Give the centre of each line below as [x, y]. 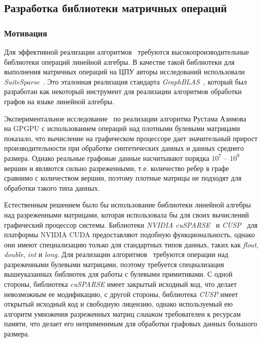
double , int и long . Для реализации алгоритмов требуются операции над [116, 254]
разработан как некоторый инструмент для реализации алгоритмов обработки [123, 91]
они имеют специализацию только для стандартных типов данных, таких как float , [131, 244]
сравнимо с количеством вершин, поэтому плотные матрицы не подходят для [123, 178]
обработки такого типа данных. [52, 187]
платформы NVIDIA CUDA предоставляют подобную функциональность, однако [129, 234]
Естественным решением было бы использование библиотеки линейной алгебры [127, 205]
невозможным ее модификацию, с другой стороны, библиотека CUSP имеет [121, 294]
